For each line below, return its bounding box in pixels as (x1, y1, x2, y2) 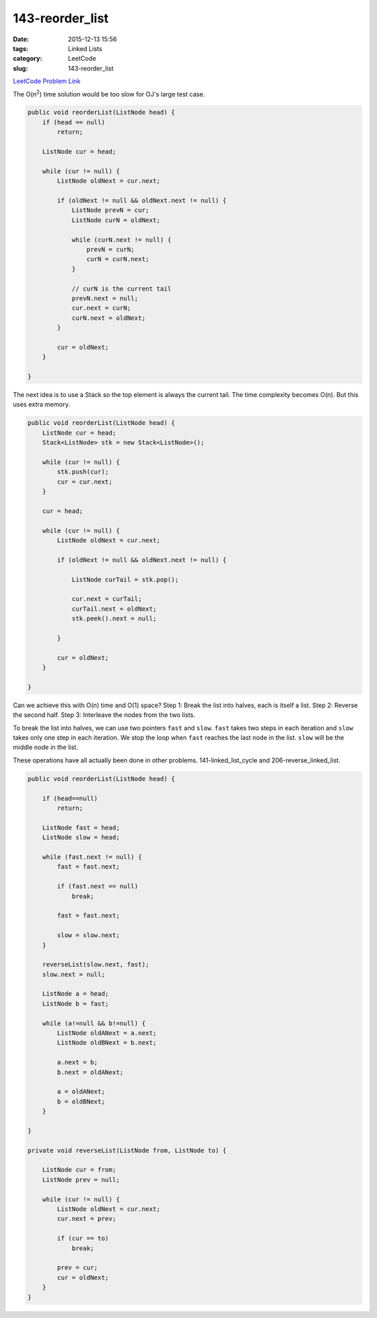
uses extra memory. (13, 400, 71, 409)
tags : (13, 44, 29, 52)
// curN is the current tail (71, 284, 172, 293)
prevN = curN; (86, 245, 135, 253)
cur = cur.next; (57, 477, 113, 486)
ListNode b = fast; (42, 999, 110, 1008)
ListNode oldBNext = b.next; (57, 1038, 157, 1047)
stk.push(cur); (57, 468, 110, 476)
